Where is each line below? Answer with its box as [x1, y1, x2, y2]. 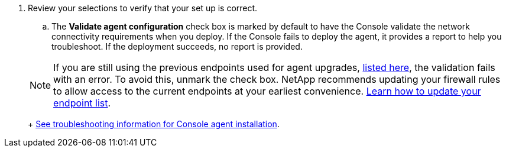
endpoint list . [53, 97, 111, 109]
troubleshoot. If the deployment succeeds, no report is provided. [51, 41, 303, 51]
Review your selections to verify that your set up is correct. [28, 3, 258, 13]
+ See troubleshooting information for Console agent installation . [28, 119, 280, 129]
